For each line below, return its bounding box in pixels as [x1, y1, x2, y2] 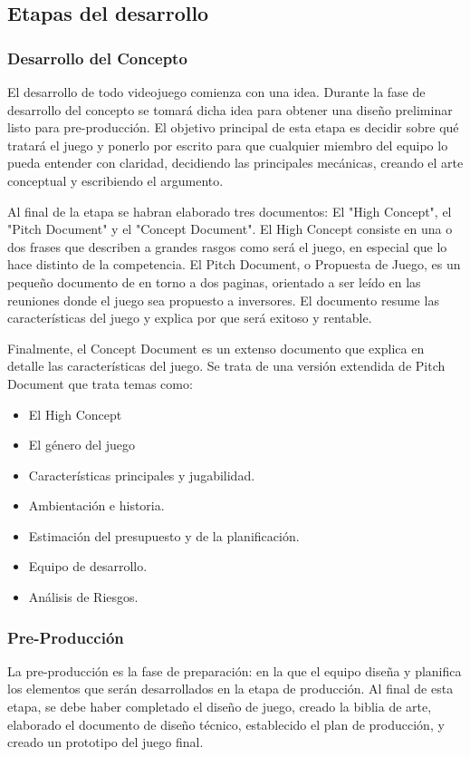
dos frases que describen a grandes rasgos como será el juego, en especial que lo [7, 237, 447, 256]
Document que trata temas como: [7, 374, 193, 393]
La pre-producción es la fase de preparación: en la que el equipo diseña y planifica [7, 661, 462, 680]
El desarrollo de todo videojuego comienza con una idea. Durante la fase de [7, 82, 426, 101]
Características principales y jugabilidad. [28, 465, 255, 484]
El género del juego [28, 435, 136, 454]
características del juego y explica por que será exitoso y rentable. [7, 308, 372, 327]
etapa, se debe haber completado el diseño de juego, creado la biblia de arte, [7, 697, 432, 716]
